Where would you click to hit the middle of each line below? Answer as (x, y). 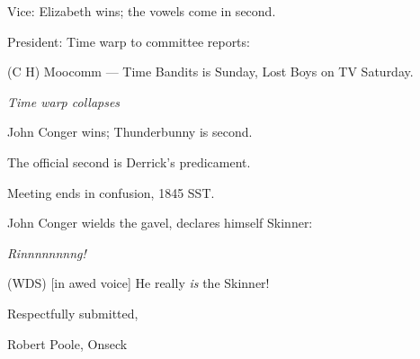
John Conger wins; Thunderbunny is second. (130, 132)
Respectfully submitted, (73, 313)
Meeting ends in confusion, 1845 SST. (111, 192)
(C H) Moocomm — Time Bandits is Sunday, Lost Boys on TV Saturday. (210, 72)
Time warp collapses (64, 101)
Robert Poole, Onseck (67, 343)
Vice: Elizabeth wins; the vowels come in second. (142, 11)
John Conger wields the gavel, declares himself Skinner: (160, 223)
